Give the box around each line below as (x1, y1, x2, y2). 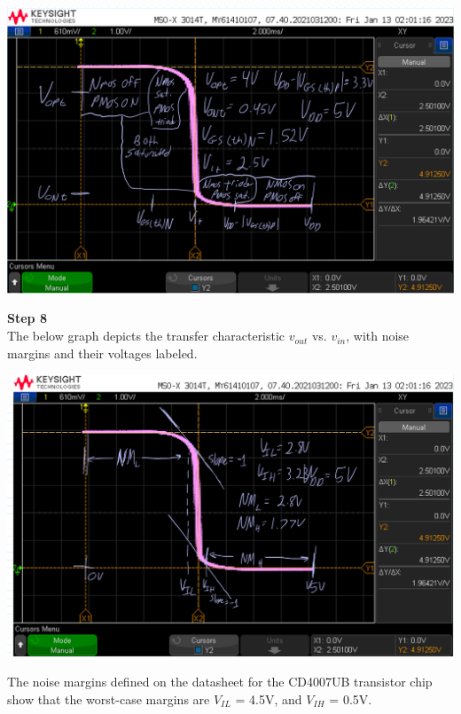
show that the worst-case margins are (7, 689, 210, 708)
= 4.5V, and (235, 689, 302, 708)
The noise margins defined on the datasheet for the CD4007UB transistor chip (7, 672, 433, 691)
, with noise (346, 326, 410, 345)
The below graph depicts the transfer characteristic (7, 326, 285, 345)
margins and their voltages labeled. (7, 343, 198, 362)
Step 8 (7, 309, 47, 327)
